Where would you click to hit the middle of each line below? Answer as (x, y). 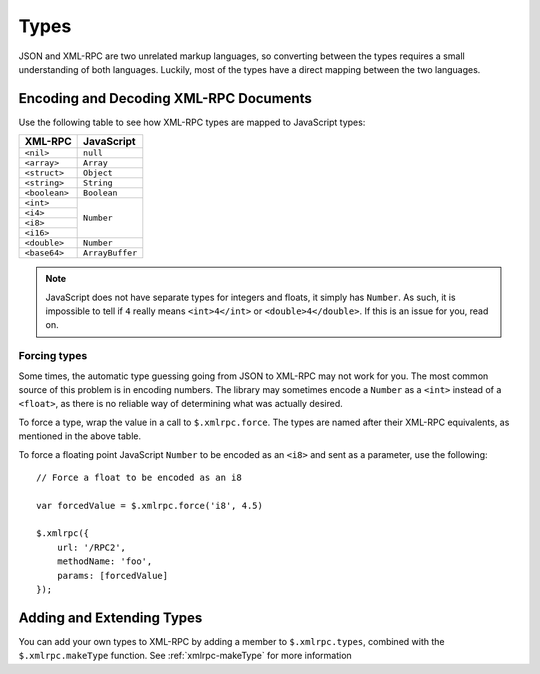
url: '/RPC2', (91, 547)
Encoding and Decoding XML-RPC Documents (165, 98)
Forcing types (53, 356)
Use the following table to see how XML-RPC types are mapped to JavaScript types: (192, 122)
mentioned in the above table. (80, 436)
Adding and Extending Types (110, 617)
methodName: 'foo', (104, 561)
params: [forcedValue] (112, 575)
